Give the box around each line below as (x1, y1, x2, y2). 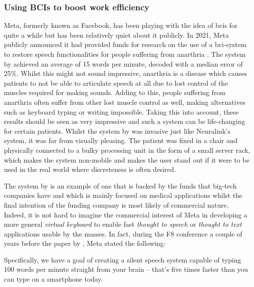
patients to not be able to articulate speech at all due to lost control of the (4, 77, 228, 88)
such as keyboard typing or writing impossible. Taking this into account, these (4, 106, 239, 117)
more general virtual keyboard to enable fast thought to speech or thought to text (4, 219, 242, 229)
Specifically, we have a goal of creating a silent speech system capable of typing (4, 254, 241, 264)
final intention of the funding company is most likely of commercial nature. (4, 199, 229, 210)
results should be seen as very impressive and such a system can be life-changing (4, 116, 245, 126)
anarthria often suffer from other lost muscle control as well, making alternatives (4, 96, 246, 107)
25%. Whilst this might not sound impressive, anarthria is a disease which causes (4, 68, 247, 78)
